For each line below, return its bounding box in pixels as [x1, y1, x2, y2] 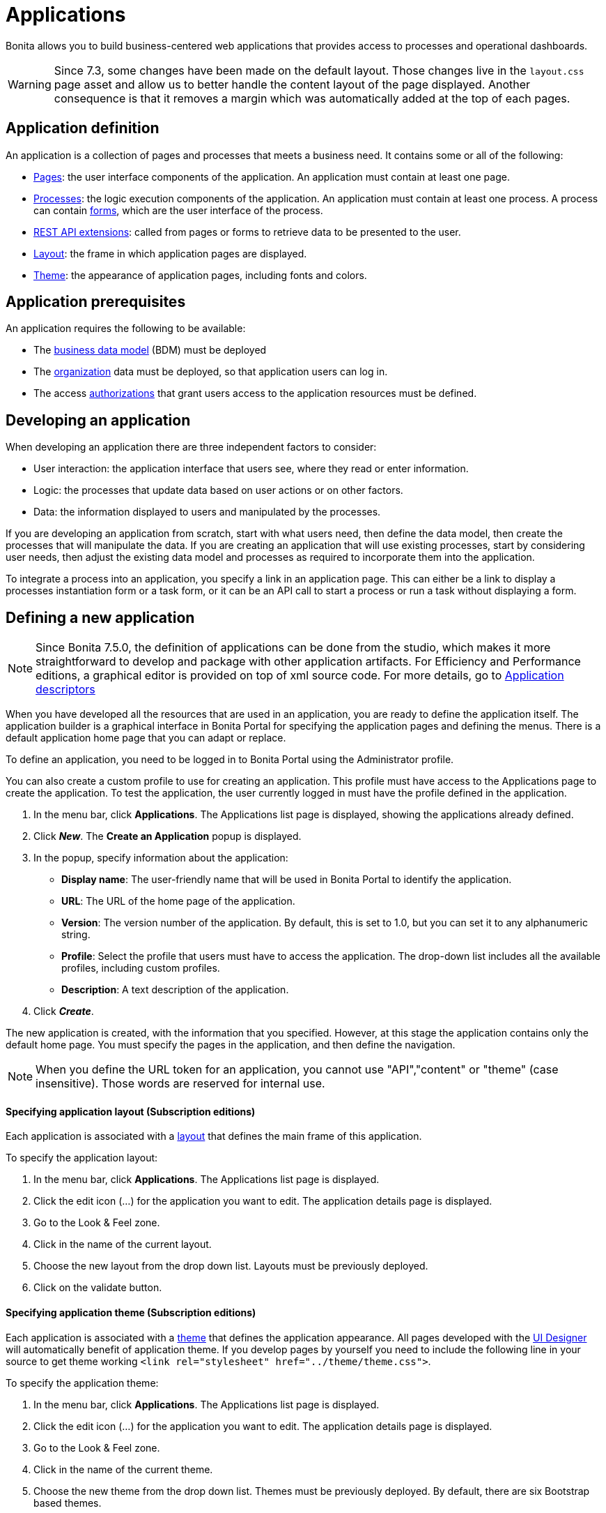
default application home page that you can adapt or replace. [6, 732, 286, 744]
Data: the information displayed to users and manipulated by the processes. [33, 506, 381, 518]
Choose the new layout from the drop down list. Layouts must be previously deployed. [33, 1260, 428, 1272]
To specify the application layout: [6, 1152, 158, 1164]
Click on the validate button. [33, 1281, 162, 1294]
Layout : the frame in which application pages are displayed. [33, 247, 307, 259]
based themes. [33, 1496, 102, 1509]
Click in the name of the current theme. [33, 1463, 213, 1475]
